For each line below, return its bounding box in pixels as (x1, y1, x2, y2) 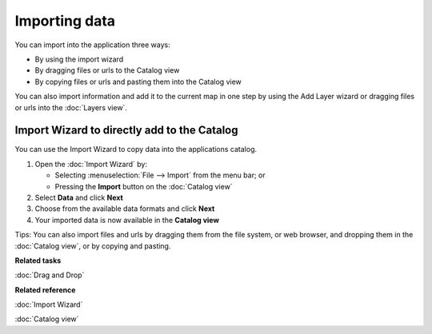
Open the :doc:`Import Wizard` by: (34, 159, 148, 169)
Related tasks (14, 256, 62, 265)
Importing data (14, 12, 116, 30)
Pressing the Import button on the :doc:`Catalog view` (54, 181, 233, 191)
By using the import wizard (34, 54, 124, 64)
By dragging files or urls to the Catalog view (34, 66, 180, 75)
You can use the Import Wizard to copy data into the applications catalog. (14, 145, 258, 154)
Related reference (14, 284, 76, 295)
